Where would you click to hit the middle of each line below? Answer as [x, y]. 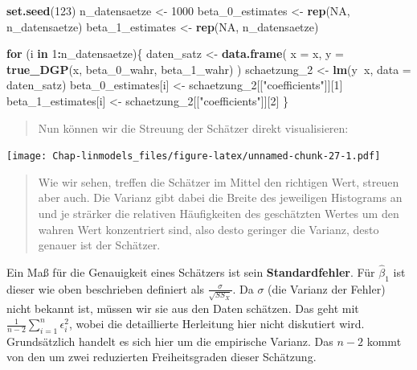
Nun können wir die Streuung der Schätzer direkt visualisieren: [193, 127]
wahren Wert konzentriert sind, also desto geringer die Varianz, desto [208, 229]
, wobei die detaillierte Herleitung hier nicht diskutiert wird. [217, 324]
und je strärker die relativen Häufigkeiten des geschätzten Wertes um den [219, 213]
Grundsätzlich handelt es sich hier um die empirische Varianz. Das [170, 341]
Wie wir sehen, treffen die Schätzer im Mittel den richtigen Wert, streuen [219, 181]
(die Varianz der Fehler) [327, 288]
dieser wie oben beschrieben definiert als [106, 288]
